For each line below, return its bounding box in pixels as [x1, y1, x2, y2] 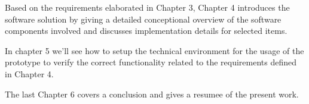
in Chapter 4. [5, 67, 54, 80]
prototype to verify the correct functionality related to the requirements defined [5, 56, 297, 68]
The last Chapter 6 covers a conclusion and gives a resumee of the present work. [5, 87, 299, 100]
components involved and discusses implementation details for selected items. [5, 24, 287, 37]
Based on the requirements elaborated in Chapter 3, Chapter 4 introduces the [5, 1, 290, 13]
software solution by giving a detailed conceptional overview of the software [5, 12, 282, 25]
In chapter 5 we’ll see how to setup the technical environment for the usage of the [5, 44, 304, 56]
